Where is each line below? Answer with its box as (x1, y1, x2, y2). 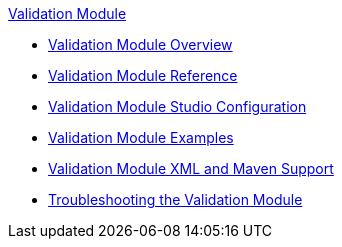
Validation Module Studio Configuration (48, 98, 307, 115)
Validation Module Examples (48, 129, 234, 146)
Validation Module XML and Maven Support (48, 160, 334, 177)
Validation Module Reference (48, 67, 238, 84)
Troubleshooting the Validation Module (48, 191, 303, 208)
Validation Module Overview (48, 36, 233, 53)
